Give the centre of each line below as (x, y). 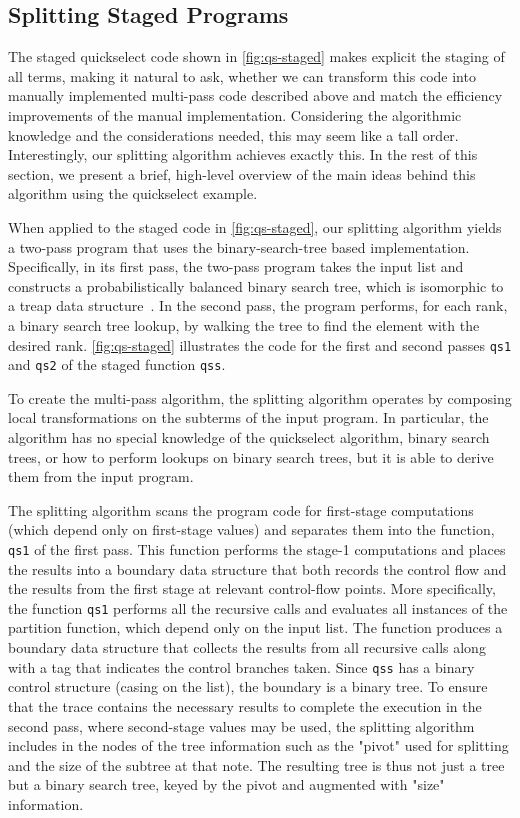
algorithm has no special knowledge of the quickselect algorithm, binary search (249, 437)
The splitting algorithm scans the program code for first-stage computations (241, 509)
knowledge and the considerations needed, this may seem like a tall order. (233, 134)
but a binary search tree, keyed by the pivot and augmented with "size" (226, 784)
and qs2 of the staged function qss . (117, 364)
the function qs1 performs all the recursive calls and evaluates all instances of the (258, 607)
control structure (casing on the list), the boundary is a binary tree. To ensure (248, 686)
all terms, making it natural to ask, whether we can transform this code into (242, 75)
